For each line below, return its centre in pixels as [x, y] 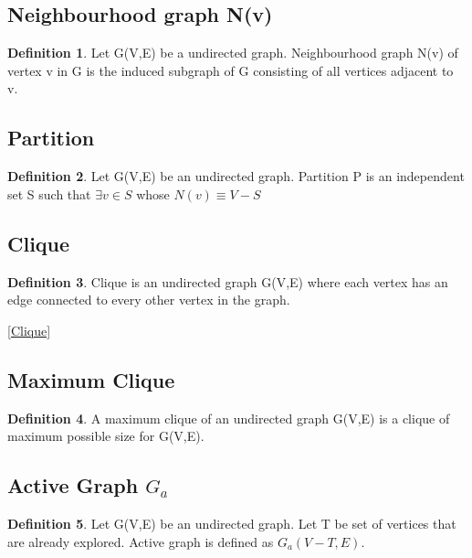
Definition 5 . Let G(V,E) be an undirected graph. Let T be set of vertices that [232, 523]
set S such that [49, 193]
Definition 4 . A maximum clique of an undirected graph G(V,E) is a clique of [229, 418]
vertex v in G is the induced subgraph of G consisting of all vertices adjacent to [231, 70]
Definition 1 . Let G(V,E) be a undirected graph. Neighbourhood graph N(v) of [233, 53]
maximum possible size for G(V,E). [106, 436]
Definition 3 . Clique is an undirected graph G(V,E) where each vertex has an [228, 281]
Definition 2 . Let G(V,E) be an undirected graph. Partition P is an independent [236, 176]
